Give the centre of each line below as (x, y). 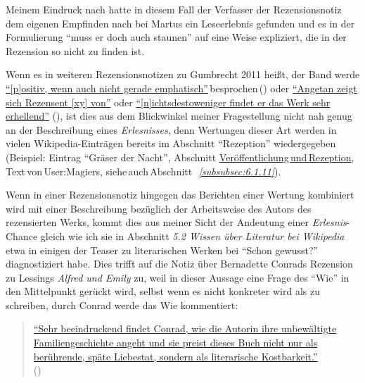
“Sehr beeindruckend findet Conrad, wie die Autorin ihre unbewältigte (185, 328)
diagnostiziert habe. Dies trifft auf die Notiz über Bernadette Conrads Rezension (179, 264)
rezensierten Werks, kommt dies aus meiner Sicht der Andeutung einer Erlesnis (176, 222)
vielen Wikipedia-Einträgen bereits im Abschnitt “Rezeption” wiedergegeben (171, 143)
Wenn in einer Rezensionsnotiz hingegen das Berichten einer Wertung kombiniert (180, 195)
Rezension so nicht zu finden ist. (75, 50)
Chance (22, 236)
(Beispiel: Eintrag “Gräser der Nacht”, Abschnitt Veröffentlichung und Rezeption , (180, 157)
